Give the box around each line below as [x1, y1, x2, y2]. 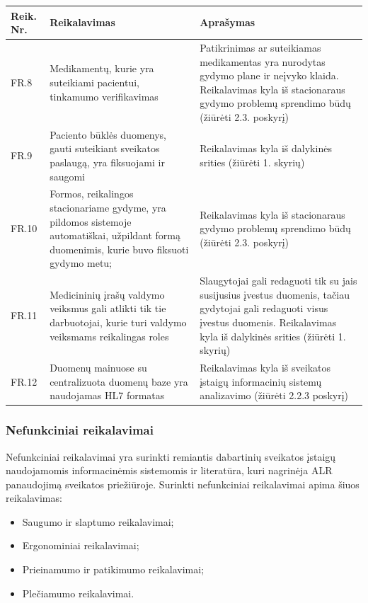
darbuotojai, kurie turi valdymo [50, 314, 187, 329]
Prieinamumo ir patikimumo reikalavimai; [22, 562, 205, 577]
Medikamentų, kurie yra [50, 61, 154, 76]
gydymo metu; [50, 255, 113, 270]
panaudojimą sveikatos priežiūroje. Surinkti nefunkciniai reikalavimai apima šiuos [6, 476, 360, 491]
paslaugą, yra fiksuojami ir [50, 154, 165, 169]
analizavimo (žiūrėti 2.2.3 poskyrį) [200, 388, 348, 403]
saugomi [50, 168, 85, 183]
